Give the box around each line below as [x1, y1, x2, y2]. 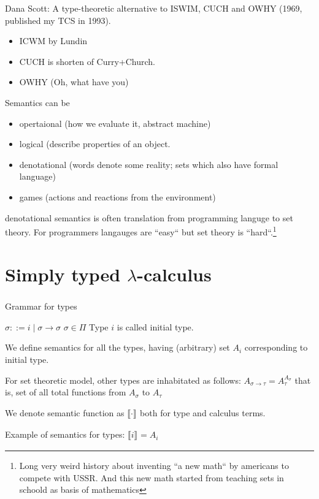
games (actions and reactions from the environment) [19, 190, 216, 203]
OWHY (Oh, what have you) [19, 75, 129, 88]
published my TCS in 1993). [5, 13, 111, 26]
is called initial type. [117, 320, 194, 333]
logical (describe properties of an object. [19, 137, 171, 150]
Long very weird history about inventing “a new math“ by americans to [19, 459, 289, 472]
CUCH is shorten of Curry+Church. [19, 55, 156, 67]
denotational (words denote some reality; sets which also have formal [19, 158, 279, 170]
